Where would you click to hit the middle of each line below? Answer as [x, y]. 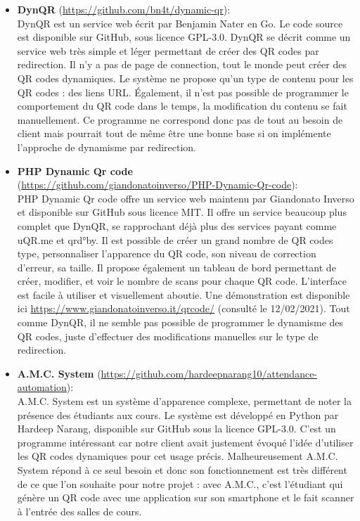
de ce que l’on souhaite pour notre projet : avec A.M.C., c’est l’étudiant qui [180, 483]
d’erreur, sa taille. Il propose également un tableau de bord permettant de [176, 267]
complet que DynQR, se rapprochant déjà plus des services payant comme [177, 225]
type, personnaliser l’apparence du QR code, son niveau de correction [167, 253]
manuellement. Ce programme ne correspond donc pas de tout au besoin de [180, 119]
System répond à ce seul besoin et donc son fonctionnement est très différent [182, 470]
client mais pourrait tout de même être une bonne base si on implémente [174, 133]
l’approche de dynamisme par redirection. [107, 147]
